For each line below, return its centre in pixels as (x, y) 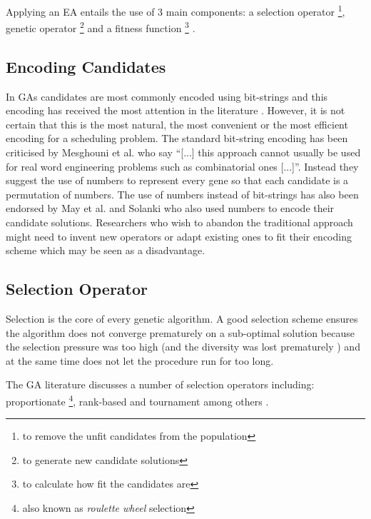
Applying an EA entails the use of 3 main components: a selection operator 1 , (176, 10)
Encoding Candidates (86, 66)
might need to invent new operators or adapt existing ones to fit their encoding (179, 236)
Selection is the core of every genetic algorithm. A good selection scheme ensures (182, 319)
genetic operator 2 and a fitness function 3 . (101, 27)
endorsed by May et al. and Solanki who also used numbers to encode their (170, 208)
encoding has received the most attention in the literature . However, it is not (176, 110)
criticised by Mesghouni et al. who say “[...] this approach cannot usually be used (183, 152)
